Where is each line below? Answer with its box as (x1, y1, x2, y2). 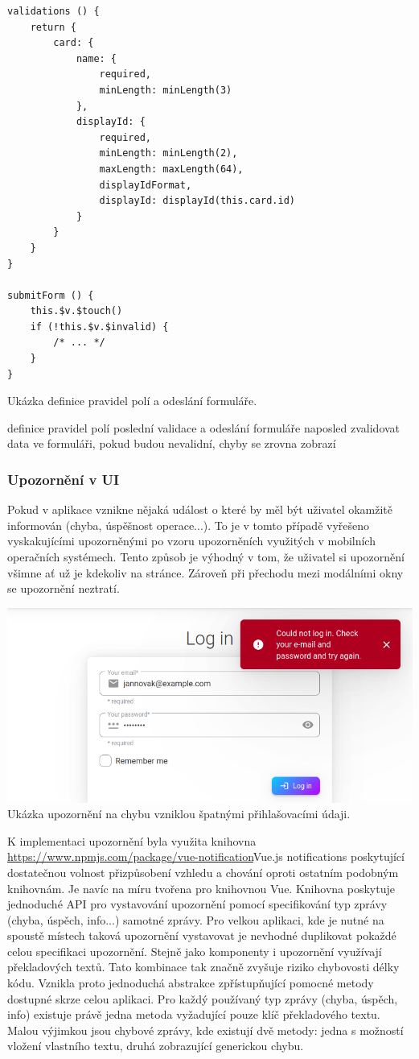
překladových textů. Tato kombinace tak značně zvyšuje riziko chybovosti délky (7, 958, 400, 975)
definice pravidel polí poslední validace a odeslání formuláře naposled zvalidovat (7, 419, 401, 436)
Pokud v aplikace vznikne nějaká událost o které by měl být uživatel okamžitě (7, 501, 393, 518)
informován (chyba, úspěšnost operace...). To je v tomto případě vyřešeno (7, 516, 370, 533)
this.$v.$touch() (30, 305, 123, 317)
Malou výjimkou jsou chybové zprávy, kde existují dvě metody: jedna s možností (7, 1021, 404, 1038)
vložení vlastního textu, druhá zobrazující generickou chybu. (7, 1037, 304, 1054)
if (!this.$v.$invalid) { (30, 321, 169, 333)
